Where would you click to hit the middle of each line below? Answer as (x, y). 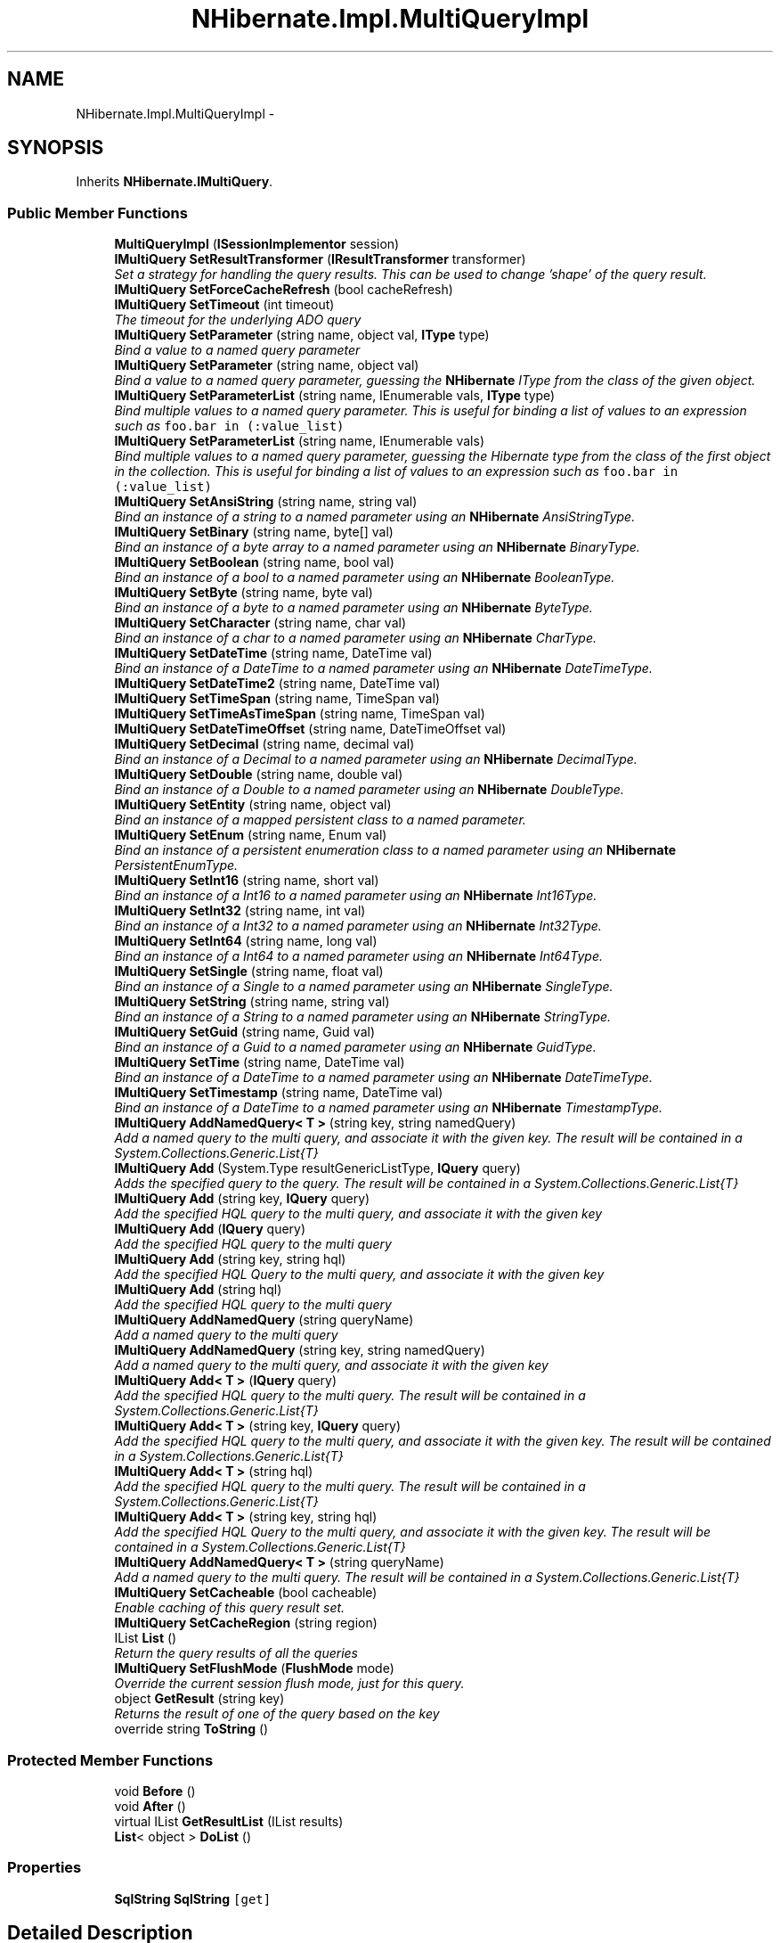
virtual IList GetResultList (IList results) (229, 1821)
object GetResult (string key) (199, 1699)
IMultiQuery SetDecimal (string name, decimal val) (264, 744)
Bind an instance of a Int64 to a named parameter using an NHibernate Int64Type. (358, 956)
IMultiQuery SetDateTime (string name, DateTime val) (273, 653)
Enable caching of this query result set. (230, 1608)
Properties (45, 1868)
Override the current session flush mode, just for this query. (289, 1684)
